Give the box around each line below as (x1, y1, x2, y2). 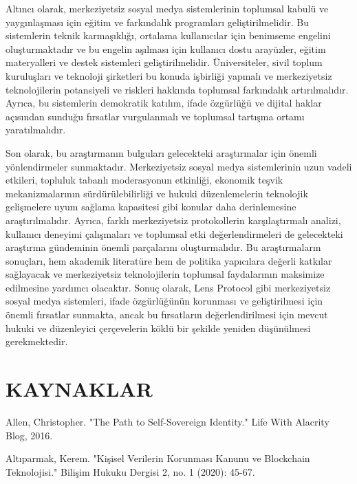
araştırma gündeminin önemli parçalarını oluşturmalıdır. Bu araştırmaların (6, 240, 321, 254)
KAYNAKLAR (6, 375, 153, 403)
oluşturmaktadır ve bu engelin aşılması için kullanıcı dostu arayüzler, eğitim (6, 41, 326, 56)
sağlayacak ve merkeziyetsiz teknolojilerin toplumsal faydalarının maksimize (6, 267, 325, 281)
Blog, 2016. (6, 428, 53, 442)
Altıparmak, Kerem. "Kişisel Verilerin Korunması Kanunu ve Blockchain (6, 451, 310, 465)
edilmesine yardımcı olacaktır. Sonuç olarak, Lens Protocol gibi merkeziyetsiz (6, 280, 331, 294)
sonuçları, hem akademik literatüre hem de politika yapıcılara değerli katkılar (6, 253, 332, 267)
